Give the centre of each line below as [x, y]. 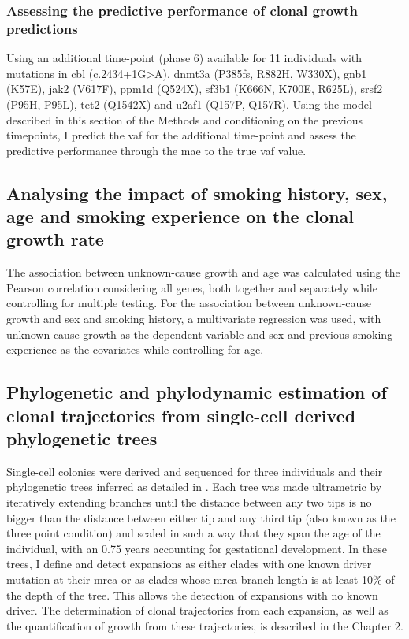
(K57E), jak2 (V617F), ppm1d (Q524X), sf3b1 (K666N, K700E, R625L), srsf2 [195, 89]
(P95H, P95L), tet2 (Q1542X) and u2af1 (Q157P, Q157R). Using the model [189, 104]
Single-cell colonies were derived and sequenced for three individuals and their [195, 471]
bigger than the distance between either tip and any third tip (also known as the [201, 517]
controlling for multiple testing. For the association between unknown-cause [189, 303]
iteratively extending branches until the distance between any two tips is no [189, 502]
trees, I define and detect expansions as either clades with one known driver [189, 564]
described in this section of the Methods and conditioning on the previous [185, 119]
